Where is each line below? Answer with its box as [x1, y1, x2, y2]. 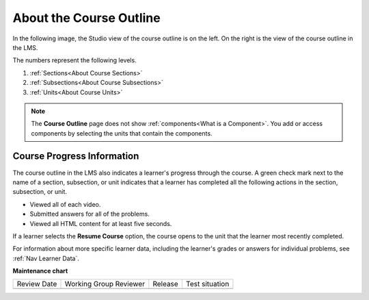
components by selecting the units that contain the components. [31, 129, 213, 137]
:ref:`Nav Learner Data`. [12, 254, 80, 262]
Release [152, 279, 179, 289]
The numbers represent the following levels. [12, 56, 137, 64]
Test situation [185, 279, 230, 289]
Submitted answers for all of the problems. [29, 210, 150, 218]
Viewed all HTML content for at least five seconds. [29, 219, 172, 227]
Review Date [16, 279, 57, 289]
